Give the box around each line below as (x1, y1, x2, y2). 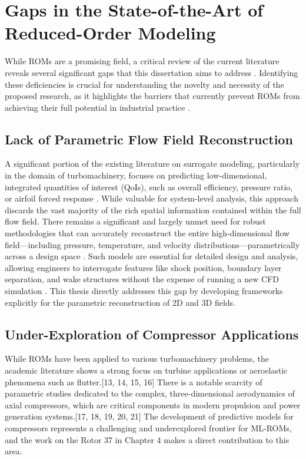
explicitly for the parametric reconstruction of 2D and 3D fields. (5, 296, 235, 308)
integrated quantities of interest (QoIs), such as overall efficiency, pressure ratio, (5, 180, 293, 193)
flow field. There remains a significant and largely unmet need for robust (5, 215, 266, 227)
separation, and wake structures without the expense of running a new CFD (5, 273, 279, 285)
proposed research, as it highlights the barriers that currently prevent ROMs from (5, 90, 300, 102)
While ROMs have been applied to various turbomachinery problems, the (5, 352, 269, 365)
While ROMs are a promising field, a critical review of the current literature (5, 55, 280, 67)
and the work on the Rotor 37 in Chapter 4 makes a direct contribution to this (5, 433, 290, 445)
